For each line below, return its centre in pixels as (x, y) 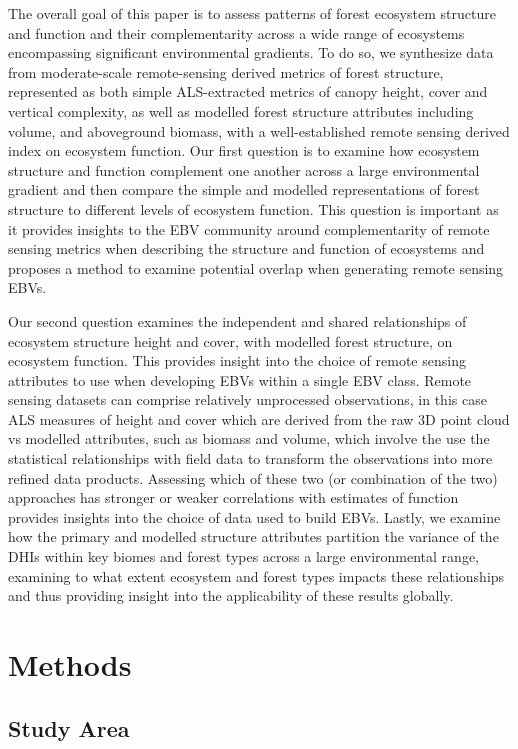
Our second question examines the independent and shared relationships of (237, 320)
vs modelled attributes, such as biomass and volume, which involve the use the (249, 438)
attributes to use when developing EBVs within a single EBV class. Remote (240, 379)
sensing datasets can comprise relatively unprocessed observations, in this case (247, 399)
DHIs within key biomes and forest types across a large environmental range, (243, 556)
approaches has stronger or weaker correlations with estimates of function (233, 497)
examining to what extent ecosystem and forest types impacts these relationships (256, 575)
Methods (70, 664)
